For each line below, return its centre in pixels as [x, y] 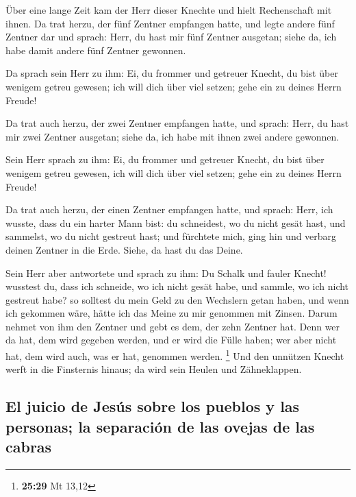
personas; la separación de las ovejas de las [160, 426]
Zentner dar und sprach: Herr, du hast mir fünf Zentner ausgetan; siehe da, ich [171, 37]
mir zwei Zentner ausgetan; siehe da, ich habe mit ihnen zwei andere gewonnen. [173, 136]
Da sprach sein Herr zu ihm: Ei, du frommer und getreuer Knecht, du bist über [172, 73]
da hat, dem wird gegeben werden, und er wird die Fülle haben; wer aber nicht [171, 340]
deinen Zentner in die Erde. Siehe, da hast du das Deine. [124, 249]
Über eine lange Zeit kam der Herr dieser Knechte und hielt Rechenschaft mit [169, 10]
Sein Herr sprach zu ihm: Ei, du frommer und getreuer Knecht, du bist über [165, 159]
